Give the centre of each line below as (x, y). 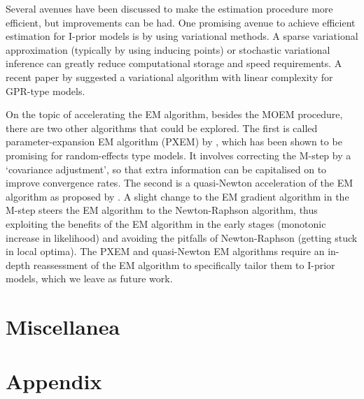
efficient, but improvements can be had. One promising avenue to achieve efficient (181, 22)
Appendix (54, 381)
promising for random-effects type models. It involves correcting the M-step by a (178, 155)
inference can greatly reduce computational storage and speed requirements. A (174, 63)
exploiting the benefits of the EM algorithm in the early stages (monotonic (166, 223)
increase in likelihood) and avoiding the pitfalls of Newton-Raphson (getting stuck (182, 237)
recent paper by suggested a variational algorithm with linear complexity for (169, 77)
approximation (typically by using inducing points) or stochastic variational (168, 49)
